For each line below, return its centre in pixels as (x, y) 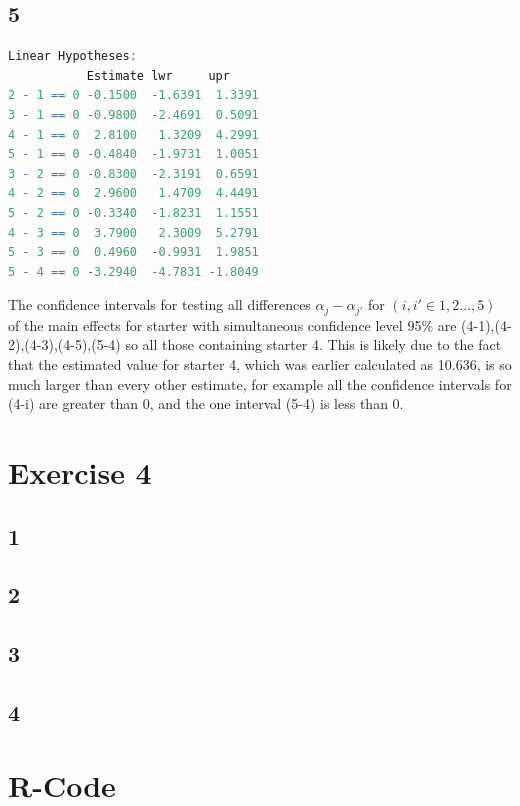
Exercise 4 (80, 471)
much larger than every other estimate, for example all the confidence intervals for (260, 383)
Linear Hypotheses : (72, 56)
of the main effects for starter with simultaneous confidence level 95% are (232, 324)
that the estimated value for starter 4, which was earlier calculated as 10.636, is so (260, 363)
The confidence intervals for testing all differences (159, 304)
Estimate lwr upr (158, 75)
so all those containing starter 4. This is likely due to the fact (313, 344)
